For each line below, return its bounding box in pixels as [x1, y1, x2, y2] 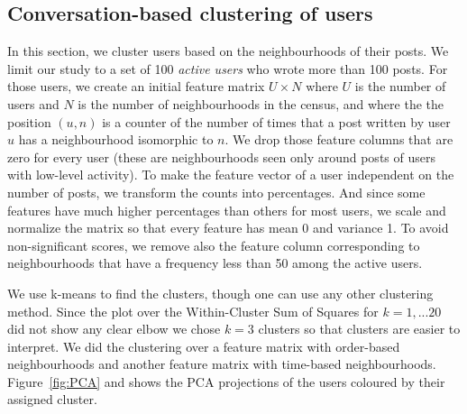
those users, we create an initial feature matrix [7, 77, 265, 96]
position [7, 112, 51, 131]
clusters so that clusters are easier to [258, 319, 461, 338]
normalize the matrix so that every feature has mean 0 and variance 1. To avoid [7, 218, 449, 237]
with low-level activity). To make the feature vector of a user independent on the [7, 165, 454, 184]
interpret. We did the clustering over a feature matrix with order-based [7, 336, 400, 355]
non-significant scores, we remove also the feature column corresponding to [7, 235, 420, 254]
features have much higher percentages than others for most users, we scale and [7, 200, 446, 219]
